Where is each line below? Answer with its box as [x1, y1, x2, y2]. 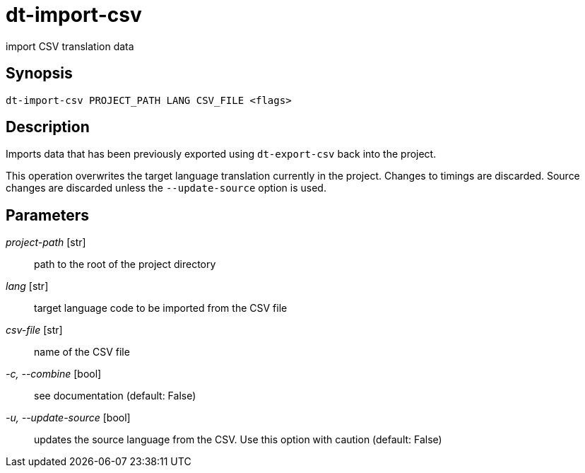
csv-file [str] [6, 324, 63, 337]
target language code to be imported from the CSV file [34, 302, 288, 315]
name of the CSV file [34, 346, 130, 358]
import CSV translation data [6, 40, 134, 52]
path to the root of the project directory [34, 258, 216, 271]
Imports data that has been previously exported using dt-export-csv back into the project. [6, 148, 437, 160]
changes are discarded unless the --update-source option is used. [6, 182, 326, 194]
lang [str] [6, 280, 49, 293]
